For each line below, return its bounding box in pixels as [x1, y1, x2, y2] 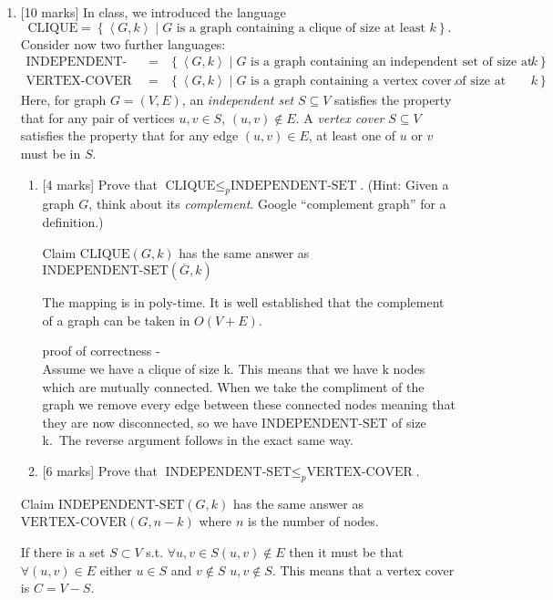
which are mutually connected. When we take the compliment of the [42, 377, 425, 396]
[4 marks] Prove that [42, 174, 158, 193]
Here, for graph [20, 90, 107, 109]
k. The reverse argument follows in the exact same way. [42, 430, 353, 450]
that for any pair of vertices [20, 108, 175, 127]
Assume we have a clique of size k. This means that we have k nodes [42, 358, 425, 378]
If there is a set [20, 542, 106, 561]
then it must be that [289, 542, 404, 561]
